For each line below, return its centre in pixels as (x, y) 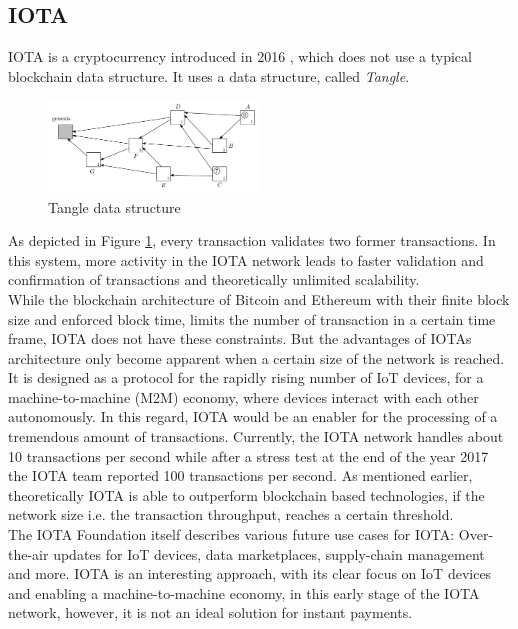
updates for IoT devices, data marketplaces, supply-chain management (269, 553)
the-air (28, 553)
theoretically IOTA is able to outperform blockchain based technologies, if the (246, 494)
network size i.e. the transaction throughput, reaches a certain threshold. (231, 514)
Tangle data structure (114, 206)
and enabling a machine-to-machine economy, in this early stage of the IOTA (244, 592)
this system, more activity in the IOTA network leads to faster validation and (246, 259)
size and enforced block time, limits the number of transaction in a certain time (252, 318)
